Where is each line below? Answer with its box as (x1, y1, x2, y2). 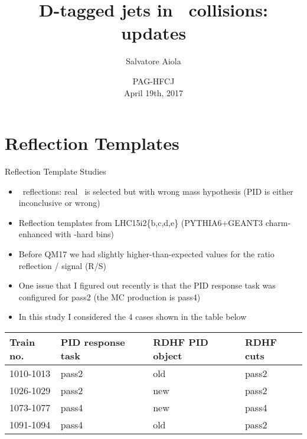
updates (120, 21, 187, 45)
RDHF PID (153, 335, 208, 349)
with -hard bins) (55, 228, 114, 240)
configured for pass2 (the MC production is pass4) (18, 290, 201, 303)
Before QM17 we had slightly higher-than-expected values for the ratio (18, 248, 275, 260)
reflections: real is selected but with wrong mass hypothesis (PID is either (22, 185, 293, 197)
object (153, 348, 182, 362)
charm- (265, 216, 291, 228)
